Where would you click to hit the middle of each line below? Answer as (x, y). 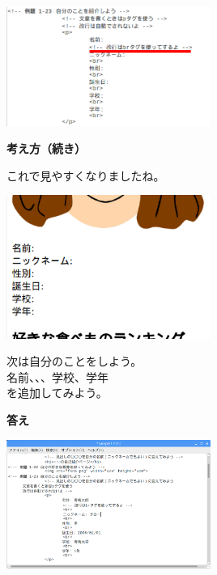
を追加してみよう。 (57, 393)
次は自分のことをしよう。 (74, 361)
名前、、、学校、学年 (57, 376)
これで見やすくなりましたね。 (86, 175)
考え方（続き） (46, 148)
